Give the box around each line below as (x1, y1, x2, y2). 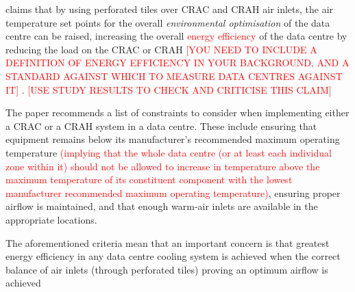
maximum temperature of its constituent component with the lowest (5, 172, 293, 187)
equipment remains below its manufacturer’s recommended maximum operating (5, 132, 340, 146)
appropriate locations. (5, 212, 97, 226)
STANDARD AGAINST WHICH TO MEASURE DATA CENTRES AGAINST (5, 68, 343, 83)
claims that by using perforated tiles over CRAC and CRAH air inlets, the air (5, 2, 334, 16)
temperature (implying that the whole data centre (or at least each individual (5, 145, 332, 159)
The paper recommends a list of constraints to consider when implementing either (5, 105, 350, 120)
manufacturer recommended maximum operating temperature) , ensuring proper (5, 185, 341, 200)
